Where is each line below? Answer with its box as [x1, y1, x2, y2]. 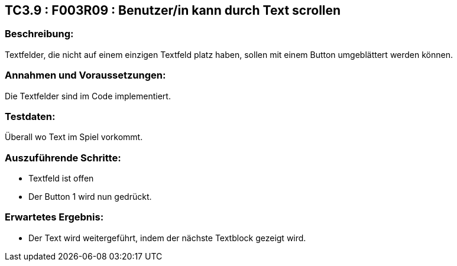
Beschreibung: [5, 28, 74, 40]
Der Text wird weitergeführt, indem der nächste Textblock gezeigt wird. [28, 232, 306, 243]
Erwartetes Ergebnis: [5, 211, 104, 223]
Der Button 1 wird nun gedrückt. [28, 192, 152, 202]
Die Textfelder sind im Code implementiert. [5, 90, 171, 101]
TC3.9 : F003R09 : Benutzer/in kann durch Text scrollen [5, 3, 341, 18]
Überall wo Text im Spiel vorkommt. [5, 132, 143, 142]
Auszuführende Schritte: [5, 151, 121, 164]
